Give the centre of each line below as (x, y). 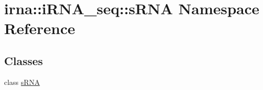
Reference (40, 28)
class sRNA (22, 82)
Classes (24, 60)
